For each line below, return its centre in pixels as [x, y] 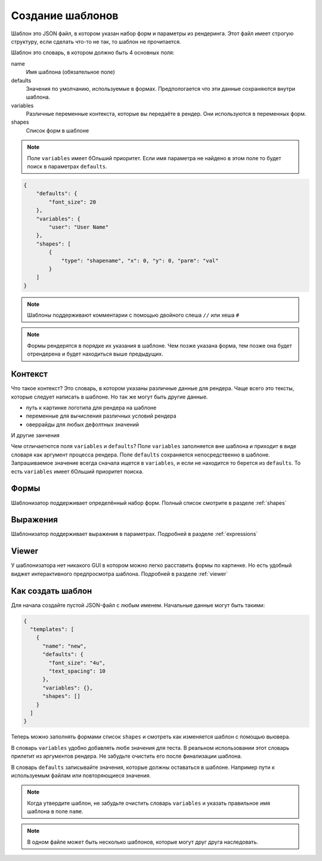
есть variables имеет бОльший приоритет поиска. [77, 471]
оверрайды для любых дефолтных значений [83, 424]
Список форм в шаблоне [58, 130]
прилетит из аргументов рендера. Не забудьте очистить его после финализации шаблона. [127, 756]
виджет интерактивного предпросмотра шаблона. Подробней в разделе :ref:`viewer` [120, 574]
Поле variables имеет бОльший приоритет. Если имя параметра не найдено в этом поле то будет [154, 158]
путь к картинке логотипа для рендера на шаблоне [91, 407]
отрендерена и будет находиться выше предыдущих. [95, 354]
